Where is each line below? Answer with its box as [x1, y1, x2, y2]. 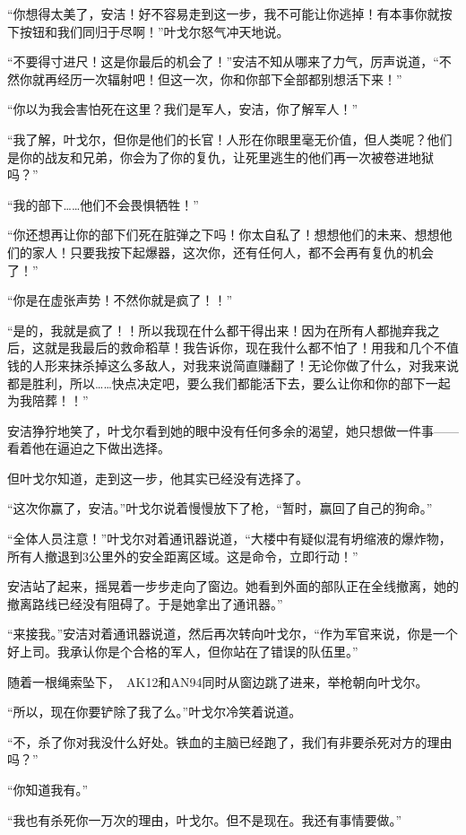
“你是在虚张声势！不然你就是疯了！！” [7, 291, 233, 309]
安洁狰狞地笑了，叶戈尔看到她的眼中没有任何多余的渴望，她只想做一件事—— [7, 421, 459, 439]
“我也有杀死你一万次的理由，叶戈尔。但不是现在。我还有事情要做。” [7, 810, 402, 829]
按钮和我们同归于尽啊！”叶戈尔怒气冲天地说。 [19, 22, 289, 40]
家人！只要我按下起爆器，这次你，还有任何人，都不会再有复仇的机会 [31, 242, 434, 261]
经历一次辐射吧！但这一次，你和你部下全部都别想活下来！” [56, 69, 402, 88]
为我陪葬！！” [7, 391, 89, 410]
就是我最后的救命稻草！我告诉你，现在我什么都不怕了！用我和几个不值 [44, 338, 459, 357]
